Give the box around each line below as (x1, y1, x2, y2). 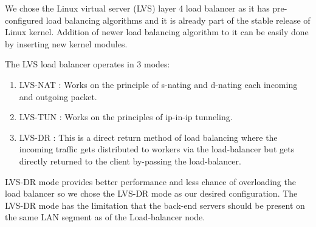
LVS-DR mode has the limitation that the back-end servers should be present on (5, 198, 305, 211)
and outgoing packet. (19, 90, 97, 103)
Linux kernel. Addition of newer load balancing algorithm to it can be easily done (5, 25, 309, 38)
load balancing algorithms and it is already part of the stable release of (46, 13, 311, 26)
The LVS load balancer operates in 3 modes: (5, 58, 170, 70)
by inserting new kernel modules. (5, 37, 128, 50)
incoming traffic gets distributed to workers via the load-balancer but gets (19, 143, 295, 155)
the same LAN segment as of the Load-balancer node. (5, 211, 205, 223)
